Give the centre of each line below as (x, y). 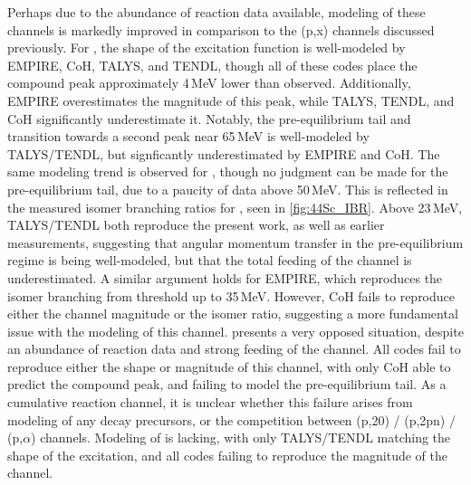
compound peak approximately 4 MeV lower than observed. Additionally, (209, 83)
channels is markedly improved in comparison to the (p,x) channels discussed (221, 29)
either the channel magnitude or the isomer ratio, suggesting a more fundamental (233, 314)
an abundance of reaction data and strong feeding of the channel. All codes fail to (234, 349)
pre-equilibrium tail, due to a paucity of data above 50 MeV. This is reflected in (228, 189)
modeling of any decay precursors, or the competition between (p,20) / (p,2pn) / (231, 419)
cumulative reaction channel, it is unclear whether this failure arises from (210, 402)
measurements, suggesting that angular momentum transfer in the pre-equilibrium (235, 242)
